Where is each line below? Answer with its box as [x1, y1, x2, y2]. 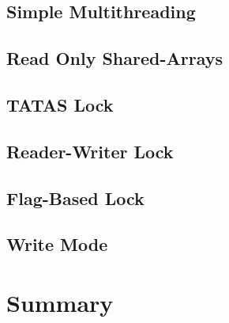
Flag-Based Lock [6, 185, 145, 210]
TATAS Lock [6, 92, 114, 116]
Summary [6, 286, 114, 318]
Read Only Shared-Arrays [6, 46, 223, 70]
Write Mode [6, 232, 108, 256]
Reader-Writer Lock [6, 139, 174, 163]
